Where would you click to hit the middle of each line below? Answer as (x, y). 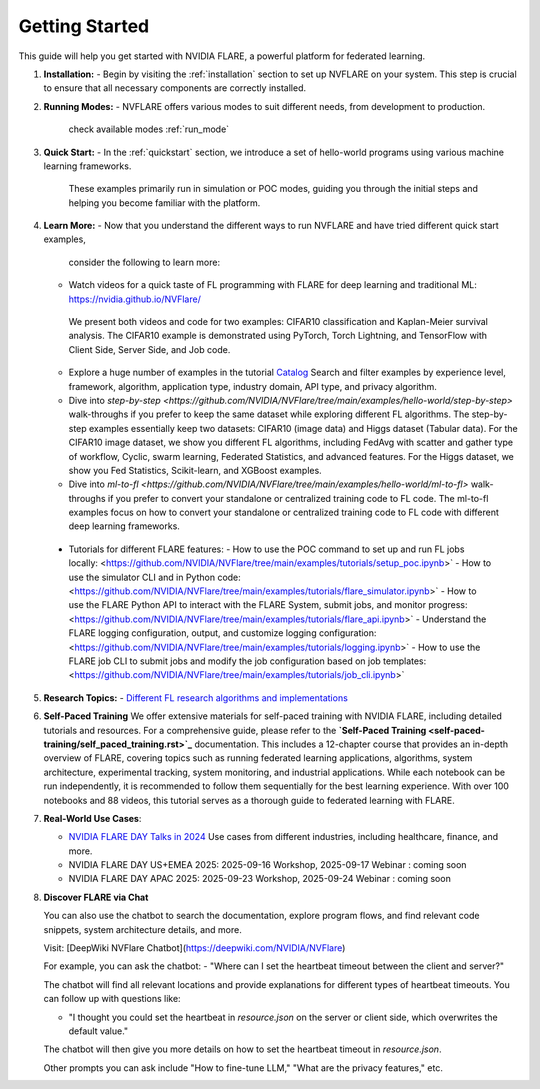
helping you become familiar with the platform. (164, 202)
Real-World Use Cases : (92, 818)
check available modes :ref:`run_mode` (149, 129)
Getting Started (84, 26)
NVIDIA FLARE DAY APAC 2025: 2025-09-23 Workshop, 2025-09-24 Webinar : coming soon (260, 879)
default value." (98, 1031)
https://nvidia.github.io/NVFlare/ (135, 299)
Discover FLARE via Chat (96, 897)
